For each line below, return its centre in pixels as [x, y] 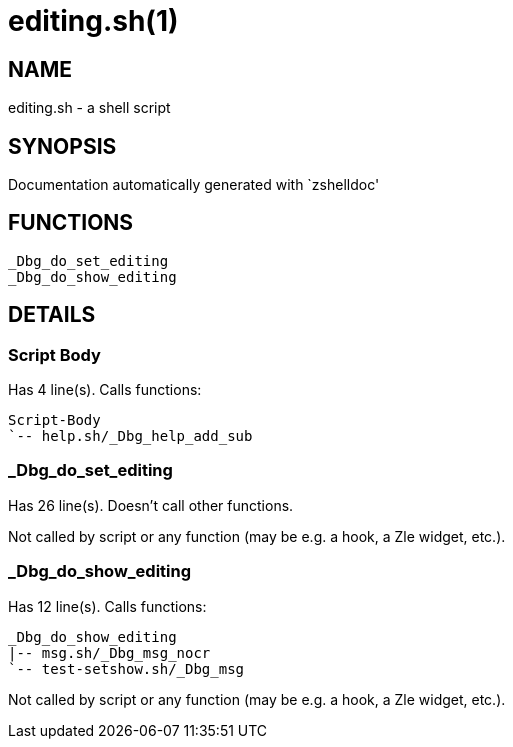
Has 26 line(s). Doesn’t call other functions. [151, 505]
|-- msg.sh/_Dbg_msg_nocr [109, 652]
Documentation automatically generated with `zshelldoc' [194, 185]
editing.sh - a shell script [89, 108]
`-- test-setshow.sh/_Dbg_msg [126, 668]
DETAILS [52, 315]
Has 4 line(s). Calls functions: [105, 390]
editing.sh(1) [93, 21]
